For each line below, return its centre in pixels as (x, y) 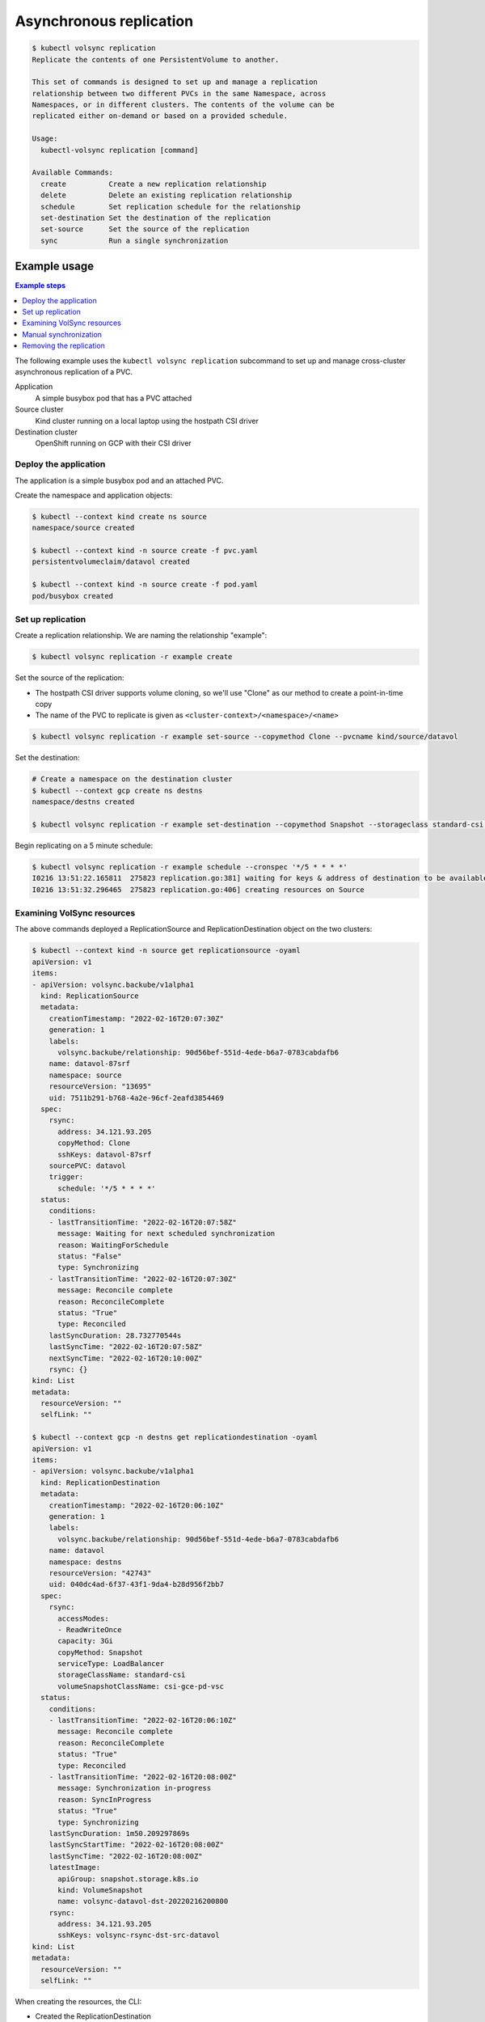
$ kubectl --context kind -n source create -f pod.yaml (145, 585)
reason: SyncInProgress (105, 1799)
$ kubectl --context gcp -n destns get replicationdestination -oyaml (175, 1437)
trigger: (66, 1177)
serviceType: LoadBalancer (111, 1664)
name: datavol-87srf (90, 1064)
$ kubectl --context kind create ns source (120, 516)
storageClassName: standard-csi (122, 1675)
